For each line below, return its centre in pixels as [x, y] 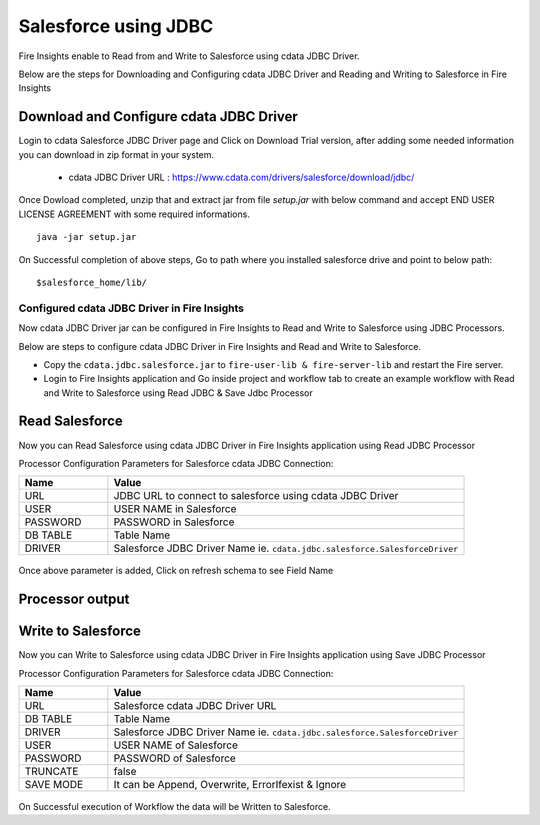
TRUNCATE [51, 772]
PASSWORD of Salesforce [175, 758]
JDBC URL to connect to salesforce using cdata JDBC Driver [256, 496]
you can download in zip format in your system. [116, 154]
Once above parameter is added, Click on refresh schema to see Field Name [176, 571]
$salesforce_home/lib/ [92, 282]
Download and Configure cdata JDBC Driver [158, 116]
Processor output [74, 599]
